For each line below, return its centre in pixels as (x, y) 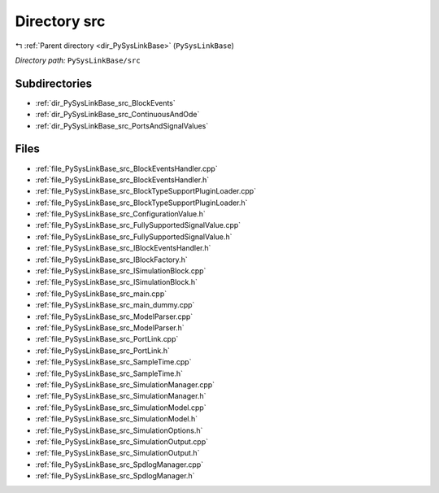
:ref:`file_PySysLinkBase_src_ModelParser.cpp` (114, 316)
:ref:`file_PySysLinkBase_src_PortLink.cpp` (107, 339)
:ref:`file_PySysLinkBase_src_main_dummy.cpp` (115, 305)
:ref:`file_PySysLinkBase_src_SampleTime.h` (109, 373)
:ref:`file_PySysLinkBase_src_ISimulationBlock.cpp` (121, 271)
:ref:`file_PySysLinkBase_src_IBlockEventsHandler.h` (123, 248)
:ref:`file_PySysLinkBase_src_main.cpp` (101, 294)
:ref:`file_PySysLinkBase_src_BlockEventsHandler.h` (122, 180)
